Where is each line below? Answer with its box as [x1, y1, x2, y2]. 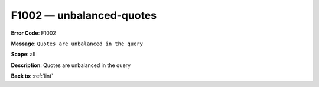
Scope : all [11, 51, 35, 58]
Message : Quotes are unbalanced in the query [11, 40, 143, 47]
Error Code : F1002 [11, 29, 56, 36]
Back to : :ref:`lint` [11, 72, 53, 79]
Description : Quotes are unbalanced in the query [11, 62, 131, 69]
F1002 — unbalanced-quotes [11, 9, 157, 22]
